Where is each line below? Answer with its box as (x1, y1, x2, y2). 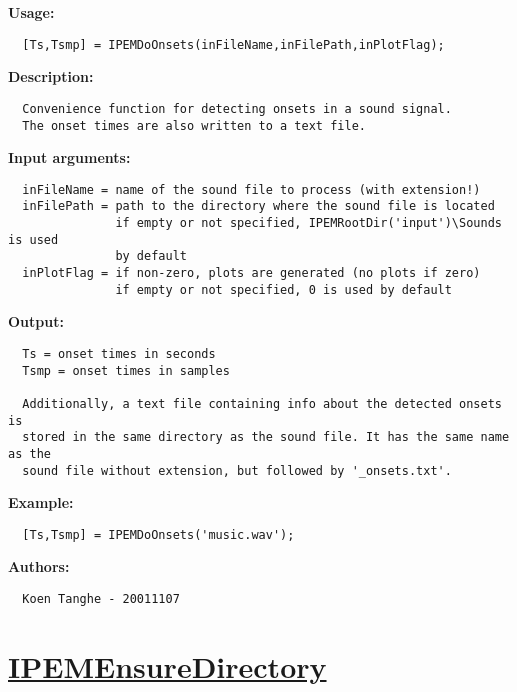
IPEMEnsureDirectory (8, 645, 327, 686)
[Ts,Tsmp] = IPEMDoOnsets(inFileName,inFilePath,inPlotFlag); (22, 37, 445, 52)
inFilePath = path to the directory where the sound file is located (22, 199, 495, 214)
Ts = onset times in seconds (22, 346, 216, 361)
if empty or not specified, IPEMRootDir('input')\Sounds (115, 216, 502, 231)
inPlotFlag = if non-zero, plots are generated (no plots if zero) (22, 266, 481, 281)
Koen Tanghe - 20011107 (22, 592, 180, 607)
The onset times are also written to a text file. (22, 118, 366, 133)
